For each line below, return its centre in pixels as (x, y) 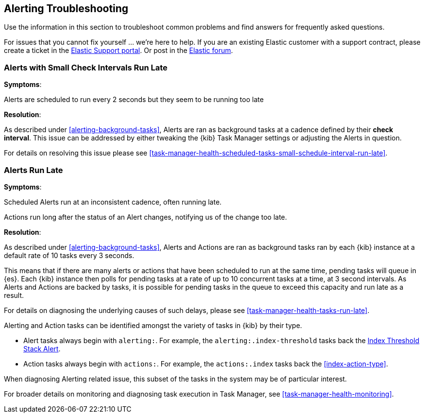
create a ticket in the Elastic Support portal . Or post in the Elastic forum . (119, 51)
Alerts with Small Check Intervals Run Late (86, 67)
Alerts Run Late (34, 170)
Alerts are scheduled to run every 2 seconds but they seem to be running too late (134, 100)
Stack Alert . (42, 348)
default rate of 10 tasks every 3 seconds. (69, 255)
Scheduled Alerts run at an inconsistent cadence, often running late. (113, 202)
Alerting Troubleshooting (66, 9)
